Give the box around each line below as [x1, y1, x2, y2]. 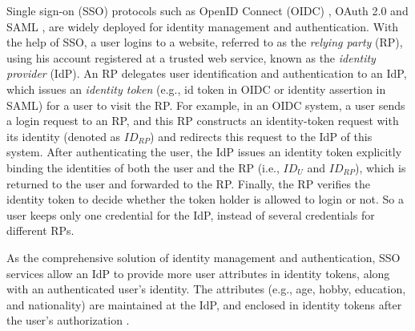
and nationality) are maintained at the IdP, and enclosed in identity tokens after [6, 296, 402, 313]
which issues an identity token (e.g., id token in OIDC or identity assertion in [6, 80, 386, 97]
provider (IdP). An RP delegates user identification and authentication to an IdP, [6, 65, 407, 82]
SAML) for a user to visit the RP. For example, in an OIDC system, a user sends [6, 96, 405, 113]
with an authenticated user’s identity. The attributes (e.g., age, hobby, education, [6, 281, 406, 297]
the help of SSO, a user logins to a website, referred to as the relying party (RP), [6, 34, 403, 50]
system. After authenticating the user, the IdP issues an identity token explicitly [6, 143, 402, 160]
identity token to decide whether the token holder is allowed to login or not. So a [6, 191, 405, 208]
